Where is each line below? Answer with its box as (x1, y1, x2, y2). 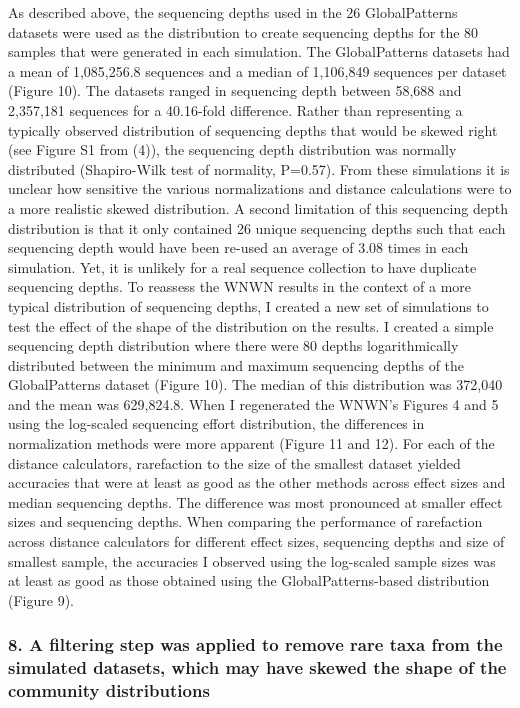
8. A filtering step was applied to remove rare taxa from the (8, 632, 503, 657)
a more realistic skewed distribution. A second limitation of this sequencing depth (8, 197, 508, 218)
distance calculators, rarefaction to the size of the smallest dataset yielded (8, 452, 461, 473)
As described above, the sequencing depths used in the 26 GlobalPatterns (8, 2, 458, 22)
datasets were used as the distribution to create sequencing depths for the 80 (8, 21, 479, 42)
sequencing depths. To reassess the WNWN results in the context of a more (8, 276, 472, 297)
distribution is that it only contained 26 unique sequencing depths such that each (8, 217, 506, 238)
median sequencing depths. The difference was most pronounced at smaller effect (8, 491, 503, 512)
